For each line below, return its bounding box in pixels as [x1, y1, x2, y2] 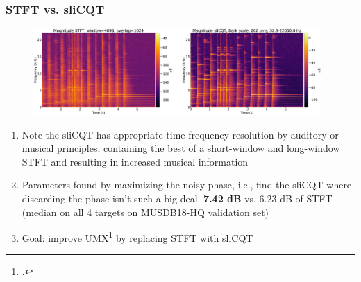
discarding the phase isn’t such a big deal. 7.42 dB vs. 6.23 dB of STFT [22, 191, 333, 205]
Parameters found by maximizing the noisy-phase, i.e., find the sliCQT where [22, 177, 352, 192]
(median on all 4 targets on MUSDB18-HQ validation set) [22, 204, 269, 219]
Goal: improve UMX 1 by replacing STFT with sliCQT [22, 229, 253, 245]
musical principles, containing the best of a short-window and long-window [22, 141, 340, 155]
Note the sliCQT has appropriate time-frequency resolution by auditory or [22, 127, 339, 141]
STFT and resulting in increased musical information [22, 154, 249, 168]
